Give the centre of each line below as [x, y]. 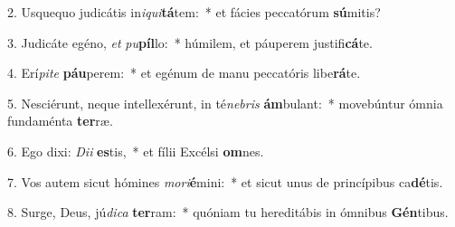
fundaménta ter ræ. [60, 121]
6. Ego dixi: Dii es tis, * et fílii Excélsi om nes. [136, 151]
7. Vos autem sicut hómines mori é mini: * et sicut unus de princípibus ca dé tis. [225, 181]
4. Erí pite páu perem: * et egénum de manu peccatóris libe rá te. [184, 73]
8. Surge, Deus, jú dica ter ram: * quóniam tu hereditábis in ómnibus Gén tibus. [228, 212]
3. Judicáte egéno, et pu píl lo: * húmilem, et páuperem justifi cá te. [190, 42]
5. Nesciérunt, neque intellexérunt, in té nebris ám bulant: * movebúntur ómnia [225, 103]
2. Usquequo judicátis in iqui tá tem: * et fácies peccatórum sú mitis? [194, 12]
